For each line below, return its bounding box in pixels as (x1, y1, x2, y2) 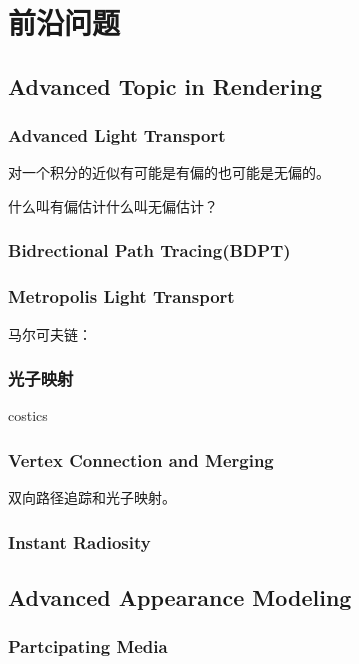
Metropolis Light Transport (8, 284, 235, 309)
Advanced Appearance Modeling (8, 582, 352, 613)
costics (8, 405, 48, 426)
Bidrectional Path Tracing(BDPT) (8, 238, 291, 263)
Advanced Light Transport (8, 123, 226, 148)
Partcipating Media (8, 634, 168, 659)
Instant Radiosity (8, 529, 151, 554)
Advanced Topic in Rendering (8, 70, 322, 101)
